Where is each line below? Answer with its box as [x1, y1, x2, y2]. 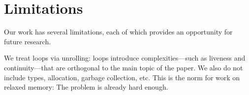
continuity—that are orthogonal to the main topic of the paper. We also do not [4, 62, 243, 72]
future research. [4, 36, 51, 46]
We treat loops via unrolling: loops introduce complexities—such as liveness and [4, 53, 246, 63]
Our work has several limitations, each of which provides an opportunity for [4, 27, 233, 37]
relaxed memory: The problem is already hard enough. [4, 82, 168, 92]
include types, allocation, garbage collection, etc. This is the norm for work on [4, 72, 240, 82]
